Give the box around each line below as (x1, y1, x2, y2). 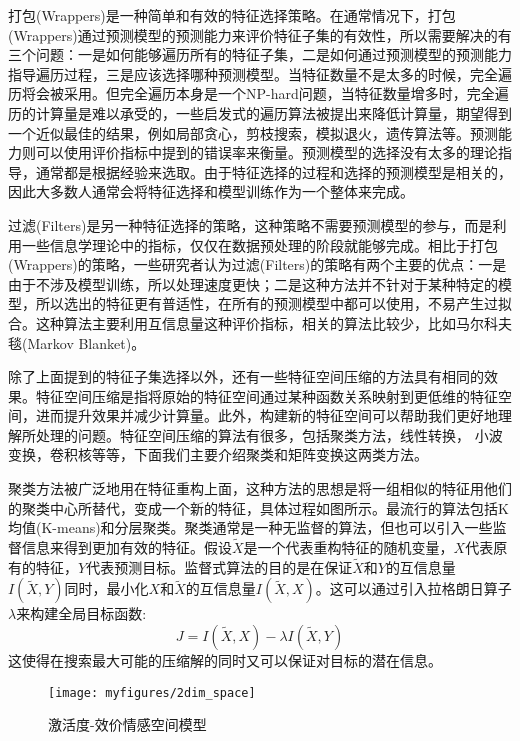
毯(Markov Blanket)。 (8, 332, 146, 353)
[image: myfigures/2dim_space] (48, 685, 256, 700)
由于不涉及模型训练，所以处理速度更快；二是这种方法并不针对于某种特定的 (8, 273, 498, 294)
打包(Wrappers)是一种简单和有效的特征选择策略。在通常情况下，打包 (8, 5, 456, 25)
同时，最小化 (64, 578, 149, 599)
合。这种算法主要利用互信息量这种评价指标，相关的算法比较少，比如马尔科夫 (8, 312, 512, 333)
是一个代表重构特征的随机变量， (243, 537, 454, 558)
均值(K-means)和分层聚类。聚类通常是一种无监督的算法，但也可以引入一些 (8, 517, 493, 538)
